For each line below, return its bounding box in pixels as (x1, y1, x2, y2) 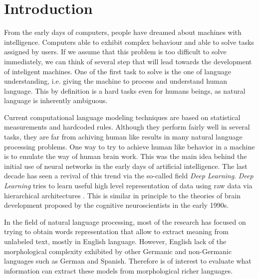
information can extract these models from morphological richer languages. (4, 265, 233, 276)
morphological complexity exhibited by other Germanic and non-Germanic (4, 246, 232, 256)
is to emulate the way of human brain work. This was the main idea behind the (4, 151, 247, 161)
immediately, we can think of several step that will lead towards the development (4, 56, 252, 66)
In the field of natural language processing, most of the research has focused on (4, 216, 246, 227)
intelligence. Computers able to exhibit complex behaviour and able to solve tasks (4, 36, 254, 47)
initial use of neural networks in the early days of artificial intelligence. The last (4, 160, 248, 171)
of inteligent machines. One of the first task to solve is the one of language (4, 66, 231, 76)
